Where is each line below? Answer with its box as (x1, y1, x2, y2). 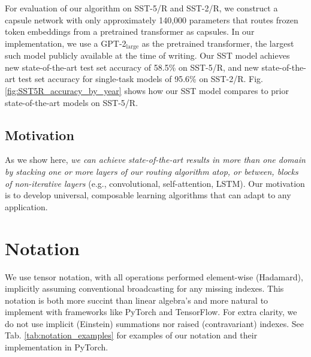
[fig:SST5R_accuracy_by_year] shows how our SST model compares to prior (5, 84, 289, 97)
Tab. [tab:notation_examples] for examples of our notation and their (5, 329, 258, 341)
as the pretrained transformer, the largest (141, 37, 294, 49)
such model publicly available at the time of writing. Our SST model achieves (5, 49, 290, 62)
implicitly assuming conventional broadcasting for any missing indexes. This (5, 282, 284, 295)
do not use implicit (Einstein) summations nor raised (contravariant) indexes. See (5, 317, 304, 329)
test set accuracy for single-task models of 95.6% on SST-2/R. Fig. (18, 72, 263, 85)
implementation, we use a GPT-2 (5, 37, 126, 49)
